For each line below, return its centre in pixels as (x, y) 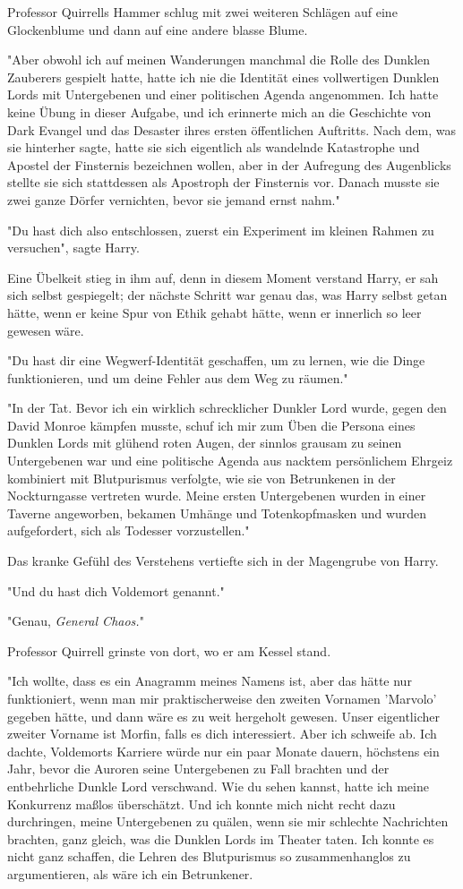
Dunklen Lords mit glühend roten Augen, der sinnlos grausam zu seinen (205, 443)
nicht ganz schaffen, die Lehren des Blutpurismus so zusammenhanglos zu (209, 856)
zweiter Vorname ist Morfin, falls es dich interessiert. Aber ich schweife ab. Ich (222, 734)
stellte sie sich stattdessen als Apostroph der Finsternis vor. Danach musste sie (223, 182)
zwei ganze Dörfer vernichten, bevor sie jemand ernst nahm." (174, 199)
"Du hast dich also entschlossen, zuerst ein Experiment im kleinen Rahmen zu (221, 230)
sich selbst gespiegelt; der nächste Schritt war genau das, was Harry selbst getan (227, 295)
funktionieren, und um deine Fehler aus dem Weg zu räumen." (178, 377)
